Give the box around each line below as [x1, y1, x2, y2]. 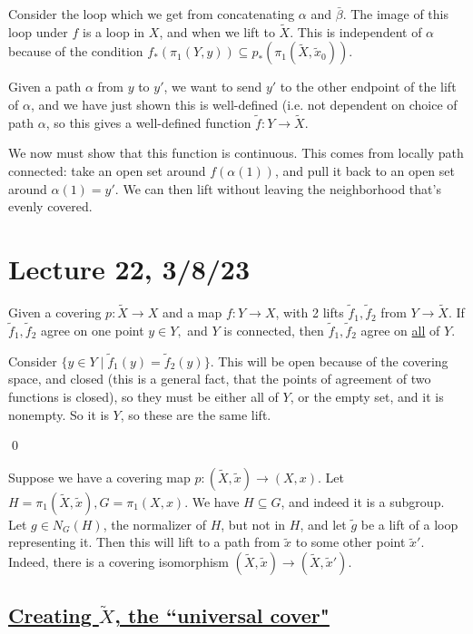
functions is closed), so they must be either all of [8, 386, 279, 405]
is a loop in [82, 22, 145, 41]
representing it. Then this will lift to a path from [8, 532, 281, 551]
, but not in [221, 514, 286, 533]
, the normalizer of [103, 514, 206, 533]
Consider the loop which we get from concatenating [8, 5, 295, 23]
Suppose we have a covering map [8, 467, 191, 486]
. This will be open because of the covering [210, 351, 448, 370]
